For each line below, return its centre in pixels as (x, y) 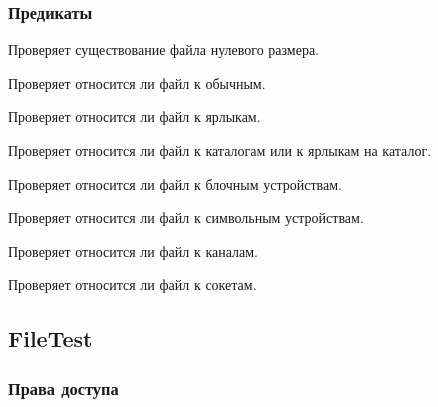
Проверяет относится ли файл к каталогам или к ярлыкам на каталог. (220, 150)
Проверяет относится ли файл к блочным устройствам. (175, 183)
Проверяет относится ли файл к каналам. (133, 250)
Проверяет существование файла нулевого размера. (164, 49)
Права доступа (63, 387)
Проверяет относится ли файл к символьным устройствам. (186, 217)
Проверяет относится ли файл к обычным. (137, 82)
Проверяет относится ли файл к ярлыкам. (134, 116)
